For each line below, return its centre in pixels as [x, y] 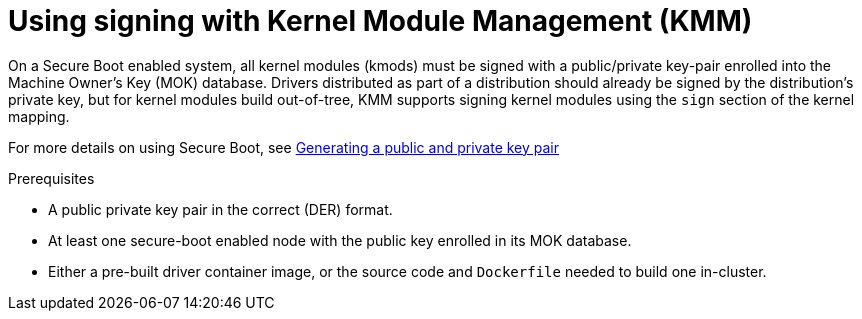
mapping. [39, 116]
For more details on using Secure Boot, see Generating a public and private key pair [284, 147]
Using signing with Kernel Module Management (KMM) [380, 21]
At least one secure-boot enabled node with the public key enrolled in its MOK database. [340, 240]
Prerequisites [51, 178]
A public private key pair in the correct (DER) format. [220, 209]
